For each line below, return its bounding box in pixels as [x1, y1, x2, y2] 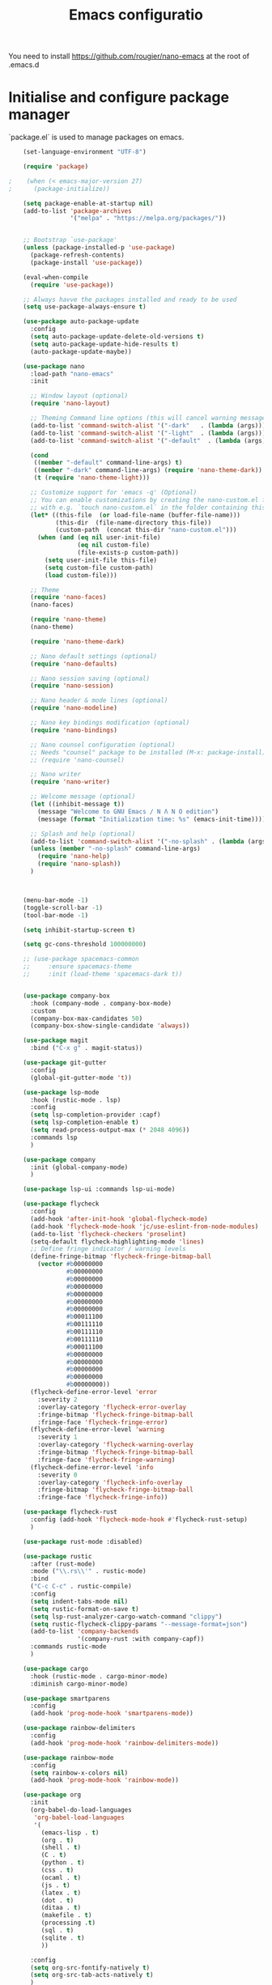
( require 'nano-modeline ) [29, 704, 117, 712]
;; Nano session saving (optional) [29, 674, 151, 682]
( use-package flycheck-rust [23, 1508, 117, 1516]
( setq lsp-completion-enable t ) [29, 1119, 139, 1127]
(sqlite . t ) [40, 1933, 85, 1942]
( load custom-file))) [44, 571, 117, 580]
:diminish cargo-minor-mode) [29, 1680, 129, 1688]
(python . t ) [40, 1859, 85, 1867]
